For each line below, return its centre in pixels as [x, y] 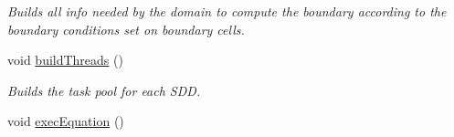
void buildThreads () [65, 60]
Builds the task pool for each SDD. [104, 90]
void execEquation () [66, 121]
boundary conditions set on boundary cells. [126, 29]
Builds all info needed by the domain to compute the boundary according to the [227, 11]
